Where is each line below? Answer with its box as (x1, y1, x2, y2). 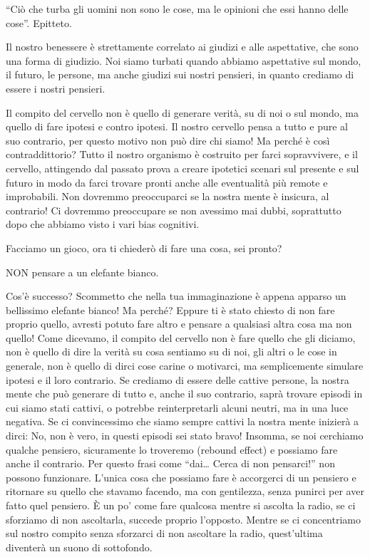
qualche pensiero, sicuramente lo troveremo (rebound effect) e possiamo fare (6, 442, 338, 457)
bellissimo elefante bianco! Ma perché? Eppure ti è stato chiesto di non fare (6, 302, 335, 317)
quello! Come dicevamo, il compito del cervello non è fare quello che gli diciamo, (6, 330, 356, 345)
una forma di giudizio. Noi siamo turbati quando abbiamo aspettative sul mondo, (6, 53, 361, 68)
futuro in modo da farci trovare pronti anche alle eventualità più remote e (6, 175, 328, 189)
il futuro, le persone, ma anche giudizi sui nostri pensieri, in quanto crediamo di (6, 67, 354, 82)
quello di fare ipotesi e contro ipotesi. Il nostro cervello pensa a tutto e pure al (6, 119, 348, 134)
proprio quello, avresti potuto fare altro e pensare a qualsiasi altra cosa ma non (6, 316, 352, 331)
